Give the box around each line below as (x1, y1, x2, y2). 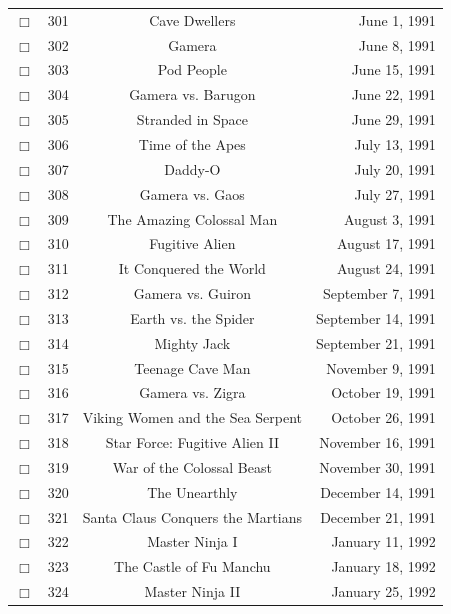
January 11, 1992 (331, 531, 436, 552)
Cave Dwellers (149, 9, 236, 30)
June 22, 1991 (351, 84, 436, 105)
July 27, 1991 (354, 183, 436, 204)
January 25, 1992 (331, 581, 436, 602)
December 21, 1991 (320, 506, 436, 527)
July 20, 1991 (354, 158, 436, 179)
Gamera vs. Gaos (139, 183, 245, 204)
